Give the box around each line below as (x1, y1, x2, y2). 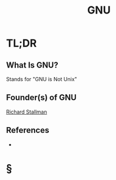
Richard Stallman (6, 108, 47, 115)
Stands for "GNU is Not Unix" (6, 76, 78, 82)
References (6, 125, 49, 135)
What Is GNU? (6, 60, 59, 70)
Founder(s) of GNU (6, 92, 77, 103)
